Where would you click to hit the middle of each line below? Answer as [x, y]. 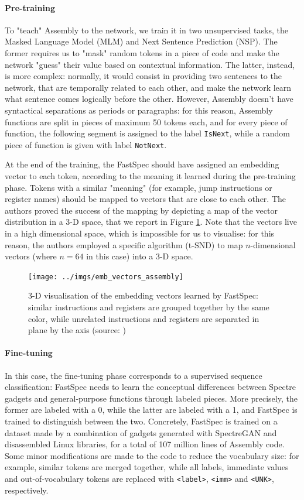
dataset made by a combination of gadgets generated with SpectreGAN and [141, 432]
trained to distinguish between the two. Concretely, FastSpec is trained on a [141, 421]
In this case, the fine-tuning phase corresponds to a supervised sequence [134, 375]
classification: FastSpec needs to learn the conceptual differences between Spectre [150, 387]
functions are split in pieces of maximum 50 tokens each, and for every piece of [146, 121]
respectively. [27, 490]
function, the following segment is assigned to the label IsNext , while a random [148, 133]
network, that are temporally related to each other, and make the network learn [148, 87]
